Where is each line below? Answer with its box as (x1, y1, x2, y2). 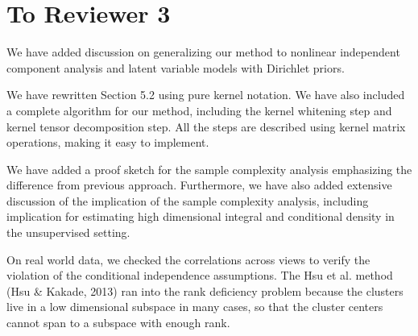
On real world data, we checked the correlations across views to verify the (6, 251, 370, 268)
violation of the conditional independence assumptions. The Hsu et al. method (6, 267, 393, 284)
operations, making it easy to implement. (6, 134, 209, 151)
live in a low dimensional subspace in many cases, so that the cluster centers (6, 298, 383, 315)
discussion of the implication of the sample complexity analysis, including (6, 192, 369, 209)
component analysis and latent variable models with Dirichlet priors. (6, 59, 345, 76)
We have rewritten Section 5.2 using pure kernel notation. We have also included (6, 86, 405, 103)
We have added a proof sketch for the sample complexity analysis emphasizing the (6, 160, 412, 177)
